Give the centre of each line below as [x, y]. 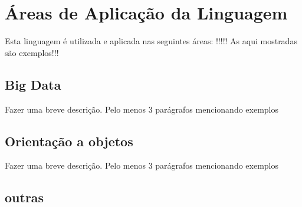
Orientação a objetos [69, 141]
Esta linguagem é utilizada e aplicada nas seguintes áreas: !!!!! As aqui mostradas [151, 41]
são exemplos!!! [32, 52]
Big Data [33, 84]
